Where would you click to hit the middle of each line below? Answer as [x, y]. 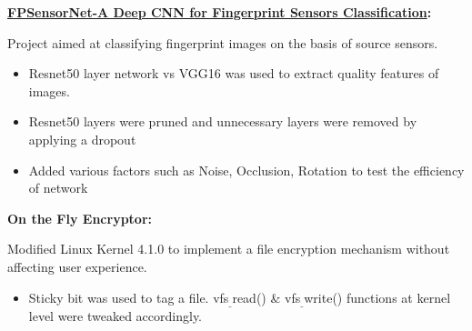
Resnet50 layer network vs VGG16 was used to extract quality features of [234, 73]
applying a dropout [82, 139]
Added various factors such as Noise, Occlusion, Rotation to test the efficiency [246, 170]
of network [58, 188]
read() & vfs [266, 297]
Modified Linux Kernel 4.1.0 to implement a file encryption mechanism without [229, 249]
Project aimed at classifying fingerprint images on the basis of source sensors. [223, 42]
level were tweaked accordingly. [115, 315]
